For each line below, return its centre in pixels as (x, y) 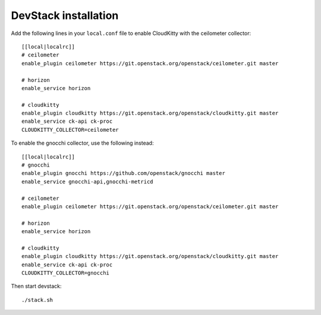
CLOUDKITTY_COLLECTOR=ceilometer (70, 130)
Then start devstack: (36, 286)
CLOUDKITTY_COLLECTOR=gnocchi (66, 273)
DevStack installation (65, 15)
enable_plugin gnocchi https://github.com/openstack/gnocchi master (123, 173)
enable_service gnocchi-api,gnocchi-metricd (88, 182)
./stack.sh (37, 300)
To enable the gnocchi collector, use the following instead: (82, 143)
